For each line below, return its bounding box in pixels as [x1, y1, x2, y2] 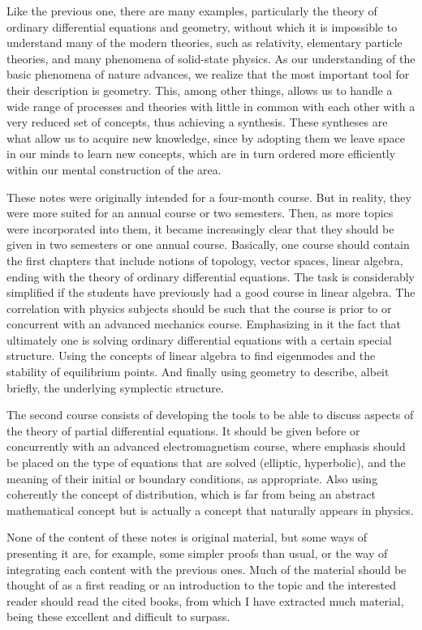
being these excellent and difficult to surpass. [6, 608, 230, 625]
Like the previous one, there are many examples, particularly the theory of [6, 2, 377, 19]
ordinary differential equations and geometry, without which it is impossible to [6, 18, 398, 35]
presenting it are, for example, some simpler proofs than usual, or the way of [6, 545, 388, 561]
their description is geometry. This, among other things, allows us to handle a [6, 81, 393, 98]
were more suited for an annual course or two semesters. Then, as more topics [6, 204, 394, 221]
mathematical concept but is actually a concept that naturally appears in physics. [6, 501, 414, 518]
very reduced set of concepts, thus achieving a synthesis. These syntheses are [6, 114, 388, 131]
